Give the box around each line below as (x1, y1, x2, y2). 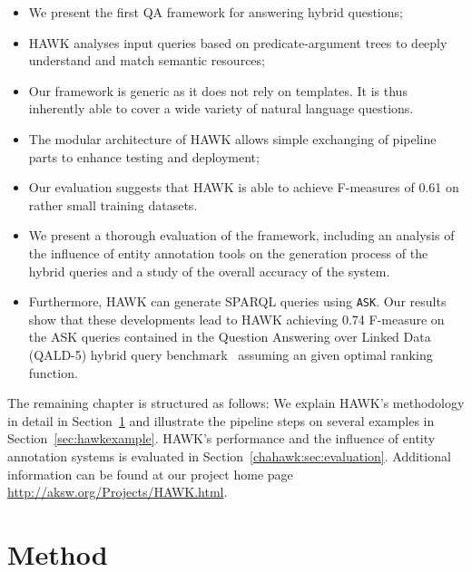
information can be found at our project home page (7, 464, 293, 483)
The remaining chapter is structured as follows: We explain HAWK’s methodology (7, 393, 465, 412)
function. (28, 363, 78, 382)
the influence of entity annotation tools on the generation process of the (28, 243, 428, 262)
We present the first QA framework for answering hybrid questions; (28, 3, 403, 21)
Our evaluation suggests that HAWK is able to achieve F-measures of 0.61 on (28, 178, 459, 197)
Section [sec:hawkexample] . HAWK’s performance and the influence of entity (7, 429, 436, 448)
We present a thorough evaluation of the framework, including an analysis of (28, 226, 455, 245)
